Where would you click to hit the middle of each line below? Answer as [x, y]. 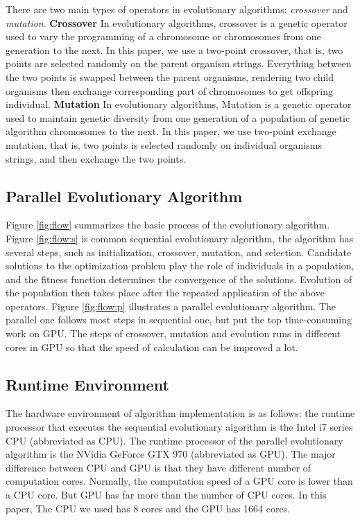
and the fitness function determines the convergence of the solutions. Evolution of [179, 279]
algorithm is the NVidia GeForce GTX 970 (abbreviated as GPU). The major [171, 454]
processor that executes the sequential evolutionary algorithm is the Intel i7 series [179, 427]
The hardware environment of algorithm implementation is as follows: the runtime [180, 413]
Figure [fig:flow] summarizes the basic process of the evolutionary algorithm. [168, 225]
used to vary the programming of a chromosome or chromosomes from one [163, 36]
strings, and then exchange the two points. [96, 158]
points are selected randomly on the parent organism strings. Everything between [179, 63]
